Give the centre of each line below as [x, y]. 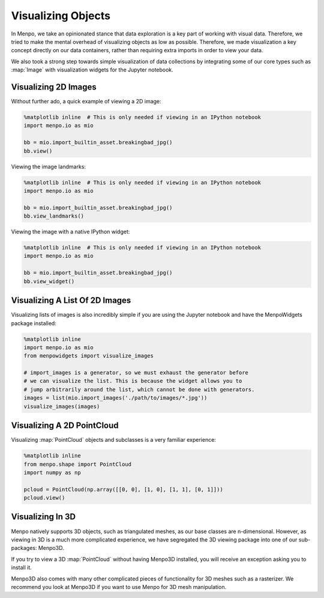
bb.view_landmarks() [54, 216]
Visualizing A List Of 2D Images [71, 301]
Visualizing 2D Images [54, 87]
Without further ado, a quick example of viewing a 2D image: [86, 102]
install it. [22, 567]
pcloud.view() [44, 498]
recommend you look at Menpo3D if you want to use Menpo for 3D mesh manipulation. [119, 587]
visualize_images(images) [62, 406]
